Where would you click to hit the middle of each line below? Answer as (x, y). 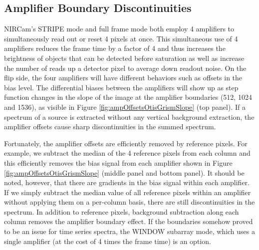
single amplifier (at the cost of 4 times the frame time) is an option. (108, 241)
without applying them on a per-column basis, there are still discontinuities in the (129, 202)
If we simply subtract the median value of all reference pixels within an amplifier (128, 192)
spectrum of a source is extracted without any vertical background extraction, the (129, 117)
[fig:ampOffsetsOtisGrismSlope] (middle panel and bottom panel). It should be (124, 172)
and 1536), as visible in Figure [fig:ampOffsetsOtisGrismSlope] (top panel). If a (125, 107)
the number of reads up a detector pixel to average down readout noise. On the (125, 68)
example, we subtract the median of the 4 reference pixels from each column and (127, 153)
